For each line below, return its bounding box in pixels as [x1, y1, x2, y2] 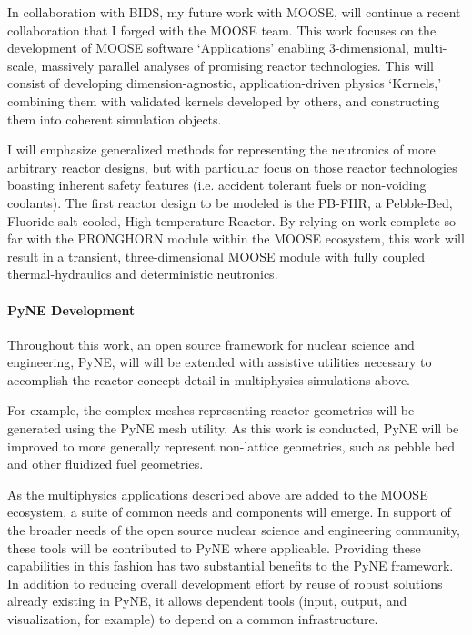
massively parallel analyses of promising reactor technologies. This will [41, 55, 434, 74]
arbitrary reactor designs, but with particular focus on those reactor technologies [7, 157, 457, 176]
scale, [7, 55, 37, 74]
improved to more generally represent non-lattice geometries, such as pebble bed [7, 436, 456, 455]
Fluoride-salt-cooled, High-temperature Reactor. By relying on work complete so [7, 211, 456, 230]
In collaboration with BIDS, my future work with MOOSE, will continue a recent [7, 3, 461, 21]
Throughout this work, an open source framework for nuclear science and [7, 334, 415, 353]
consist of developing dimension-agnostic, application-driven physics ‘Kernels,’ [7, 74, 442, 93]
